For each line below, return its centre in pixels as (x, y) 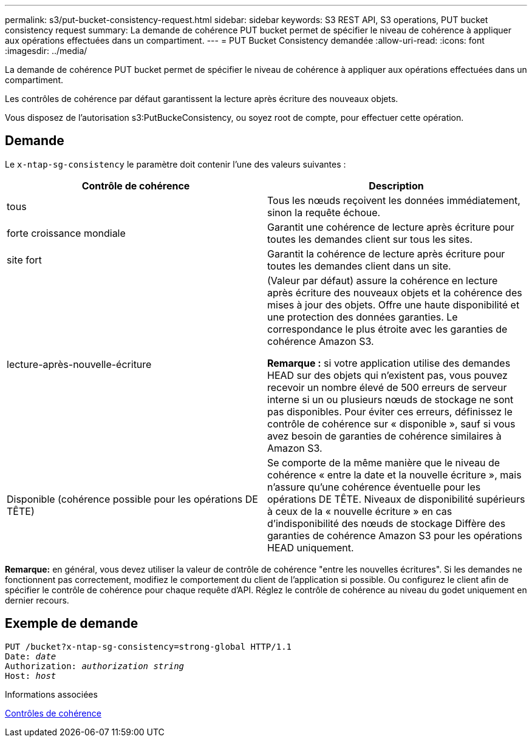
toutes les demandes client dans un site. (359, 266)
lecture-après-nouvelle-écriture (79, 364)
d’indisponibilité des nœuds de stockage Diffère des (387, 523)
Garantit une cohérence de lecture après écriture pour (391, 227)
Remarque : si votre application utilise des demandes (389, 363)
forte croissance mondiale (66, 233)
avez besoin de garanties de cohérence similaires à (384, 436)
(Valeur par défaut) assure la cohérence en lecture (383, 280)
